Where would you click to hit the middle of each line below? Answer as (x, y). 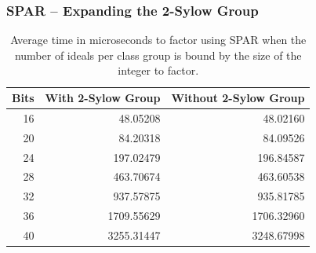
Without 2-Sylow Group (238, 97)
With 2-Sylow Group (103, 97)
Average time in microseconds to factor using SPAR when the (158, 40)
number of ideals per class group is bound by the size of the (158, 55)
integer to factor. (158, 70)
